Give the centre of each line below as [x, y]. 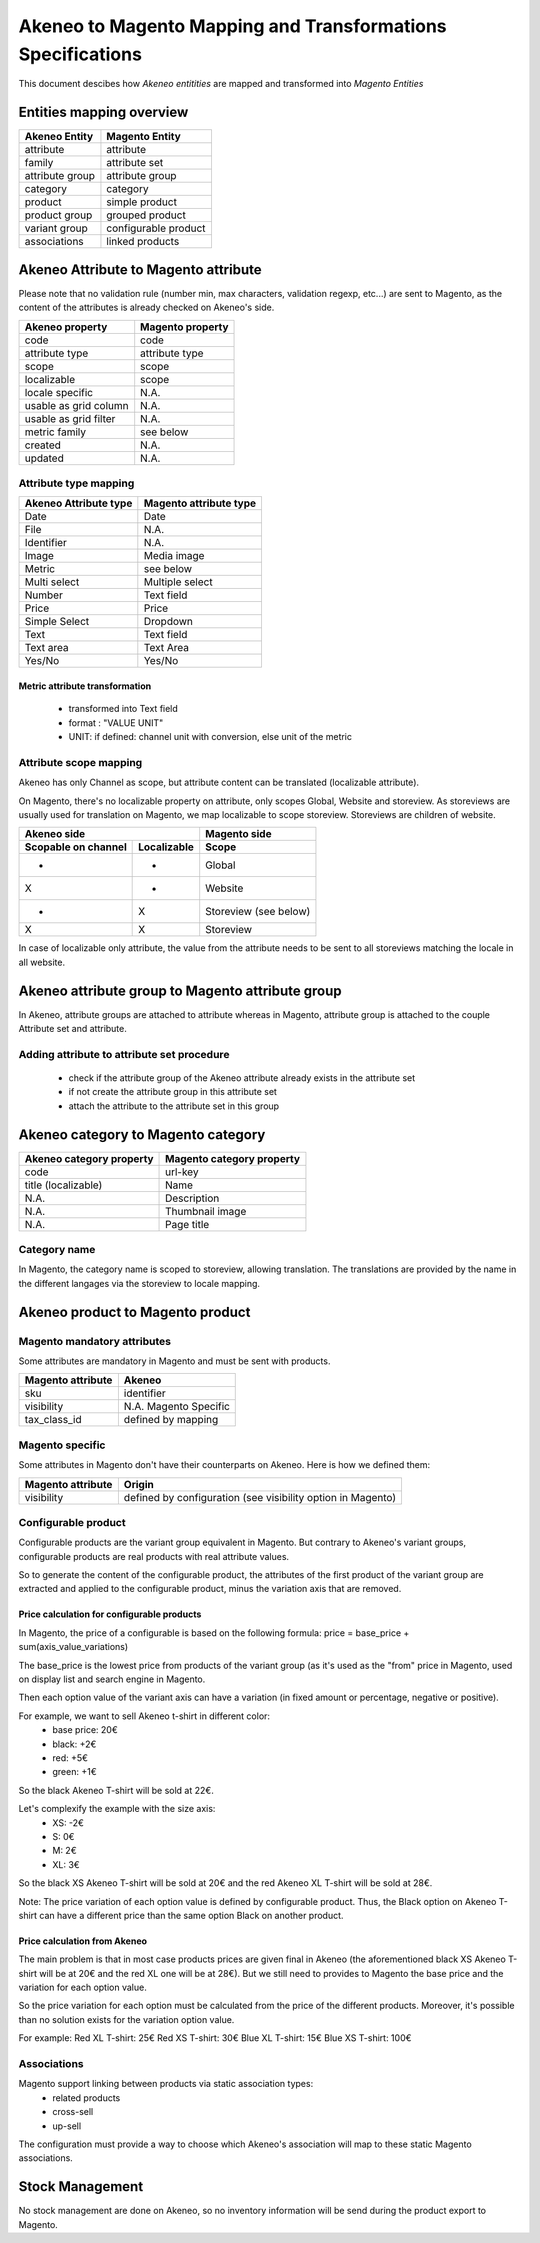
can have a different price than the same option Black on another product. [191, 1915]
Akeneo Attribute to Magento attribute [140, 269]
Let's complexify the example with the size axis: [117, 1809]
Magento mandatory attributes [95, 1341]
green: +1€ [74, 1772]
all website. [41, 962]
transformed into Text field [123, 709]
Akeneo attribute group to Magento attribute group [180, 990]
